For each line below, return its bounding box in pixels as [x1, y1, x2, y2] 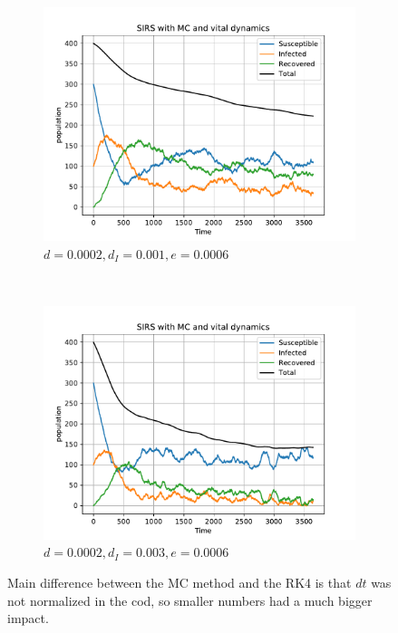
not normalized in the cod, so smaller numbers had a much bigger [7, 590, 373, 609]
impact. [7, 609, 49, 628]
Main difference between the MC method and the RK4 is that [7, 572, 352, 591]
